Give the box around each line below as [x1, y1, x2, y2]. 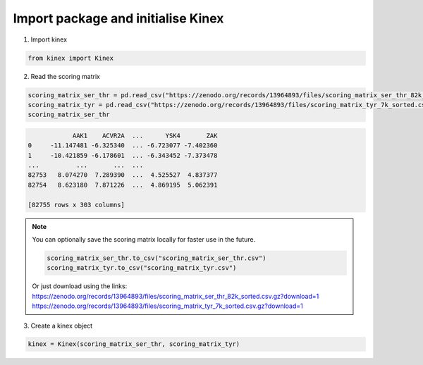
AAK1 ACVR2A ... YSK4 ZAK [72, 131, 218, 140]
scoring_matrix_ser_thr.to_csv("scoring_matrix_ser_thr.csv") [47, 254, 266, 262]
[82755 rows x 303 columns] [27, 201, 125, 209]
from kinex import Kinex [27, 54, 114, 62]
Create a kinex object [30, 321, 93, 330]
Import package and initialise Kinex [13, 11, 224, 26]
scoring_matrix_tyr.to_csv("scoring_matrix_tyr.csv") [47, 264, 237, 272]
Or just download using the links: [32, 282, 128, 290]
